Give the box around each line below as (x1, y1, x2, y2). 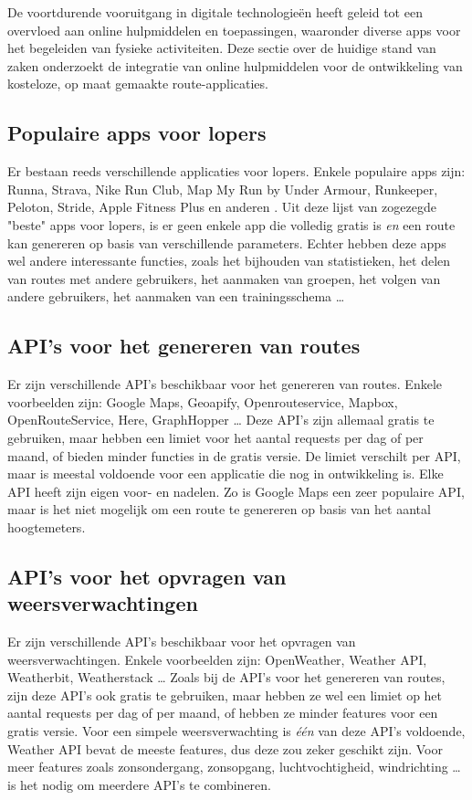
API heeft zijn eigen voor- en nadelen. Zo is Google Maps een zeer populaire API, (7, 481, 465, 500)
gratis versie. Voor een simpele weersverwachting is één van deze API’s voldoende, (7, 721, 466, 741)
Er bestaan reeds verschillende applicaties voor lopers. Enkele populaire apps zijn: (7, 162, 466, 181)
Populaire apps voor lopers (7, 119, 267, 147)
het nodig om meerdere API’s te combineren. (20, 774, 271, 794)
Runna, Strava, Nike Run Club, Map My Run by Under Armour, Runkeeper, (7, 179, 438, 198)
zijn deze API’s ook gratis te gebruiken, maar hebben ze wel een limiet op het (7, 685, 443, 704)
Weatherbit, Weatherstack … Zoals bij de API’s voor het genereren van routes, (7, 668, 446, 687)
